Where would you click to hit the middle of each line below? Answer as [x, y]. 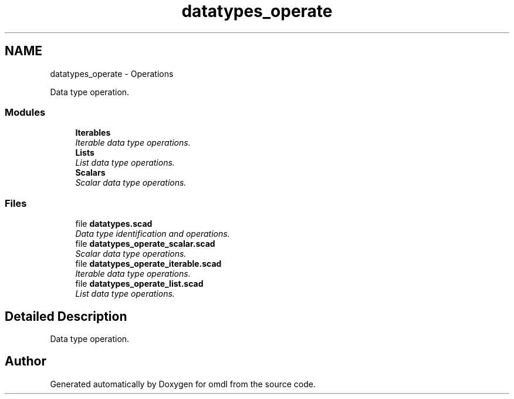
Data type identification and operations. [153, 234]
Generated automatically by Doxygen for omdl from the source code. [183, 384]
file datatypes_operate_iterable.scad [148, 264]
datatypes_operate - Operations [112, 73]
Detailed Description [66, 316]
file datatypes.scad [114, 224]
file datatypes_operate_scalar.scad [145, 244]
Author [26, 361]
